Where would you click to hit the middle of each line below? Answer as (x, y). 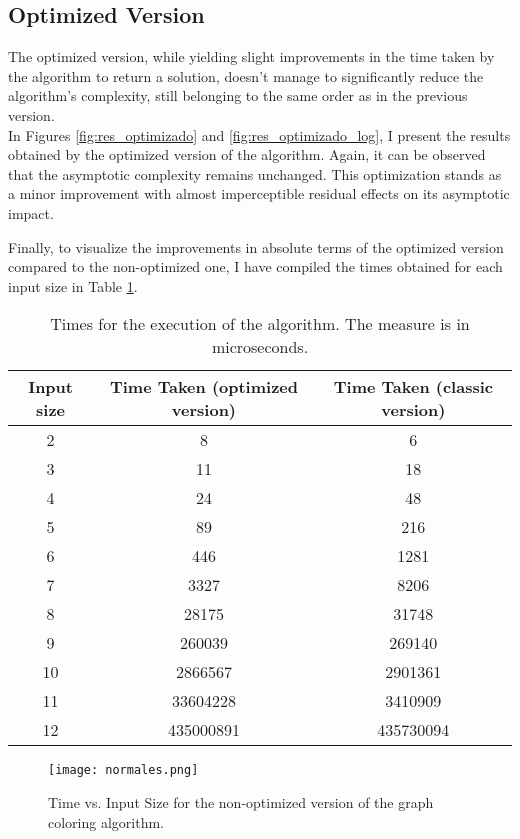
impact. (31, 212)
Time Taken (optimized (203, 387)
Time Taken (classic (413, 387)
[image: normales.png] (123, 770)
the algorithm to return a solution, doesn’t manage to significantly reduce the (246, 75)
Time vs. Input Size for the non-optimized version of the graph (241, 801)
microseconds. (260, 347)
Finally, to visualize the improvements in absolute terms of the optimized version (256, 246)
